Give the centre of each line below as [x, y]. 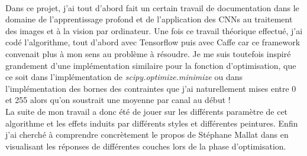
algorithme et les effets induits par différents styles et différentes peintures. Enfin [152, 123]
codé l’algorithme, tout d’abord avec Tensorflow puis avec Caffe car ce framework [153, 42]
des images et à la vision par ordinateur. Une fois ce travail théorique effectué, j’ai [154, 30]
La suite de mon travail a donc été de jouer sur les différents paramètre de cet [147, 111]
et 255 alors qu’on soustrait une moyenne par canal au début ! [118, 100]
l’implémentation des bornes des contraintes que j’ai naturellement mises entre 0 [151, 88]
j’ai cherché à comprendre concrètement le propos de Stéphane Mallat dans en [147, 135]
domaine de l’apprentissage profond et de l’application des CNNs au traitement [149, 19]
